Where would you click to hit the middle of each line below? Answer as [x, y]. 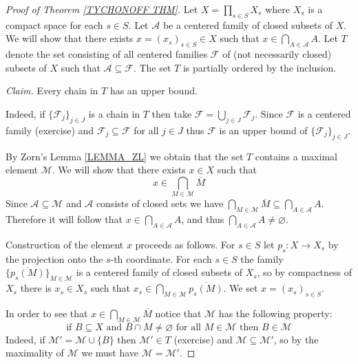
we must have [110, 353]
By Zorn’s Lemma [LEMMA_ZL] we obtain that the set [125, 156]
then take [172, 113]
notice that [178, 313]
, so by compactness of [305, 272]
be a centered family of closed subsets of [248, 24]
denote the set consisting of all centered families [107, 54]
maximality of [35, 353]
